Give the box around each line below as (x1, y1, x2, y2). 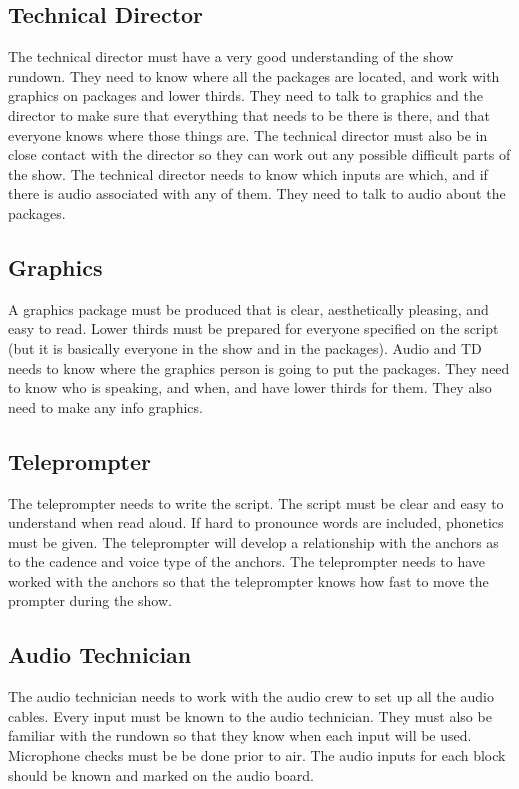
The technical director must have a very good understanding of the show (8, 46, 454, 67)
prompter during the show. (8, 590, 172, 611)
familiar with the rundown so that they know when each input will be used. (8, 725, 472, 746)
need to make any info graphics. (8, 396, 203, 417)
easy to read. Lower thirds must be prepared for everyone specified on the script (8, 318, 499, 339)
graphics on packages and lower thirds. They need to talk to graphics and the (8, 85, 483, 106)
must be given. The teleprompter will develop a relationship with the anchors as (8, 531, 499, 552)
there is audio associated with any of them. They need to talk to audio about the (8, 183, 506, 204)
